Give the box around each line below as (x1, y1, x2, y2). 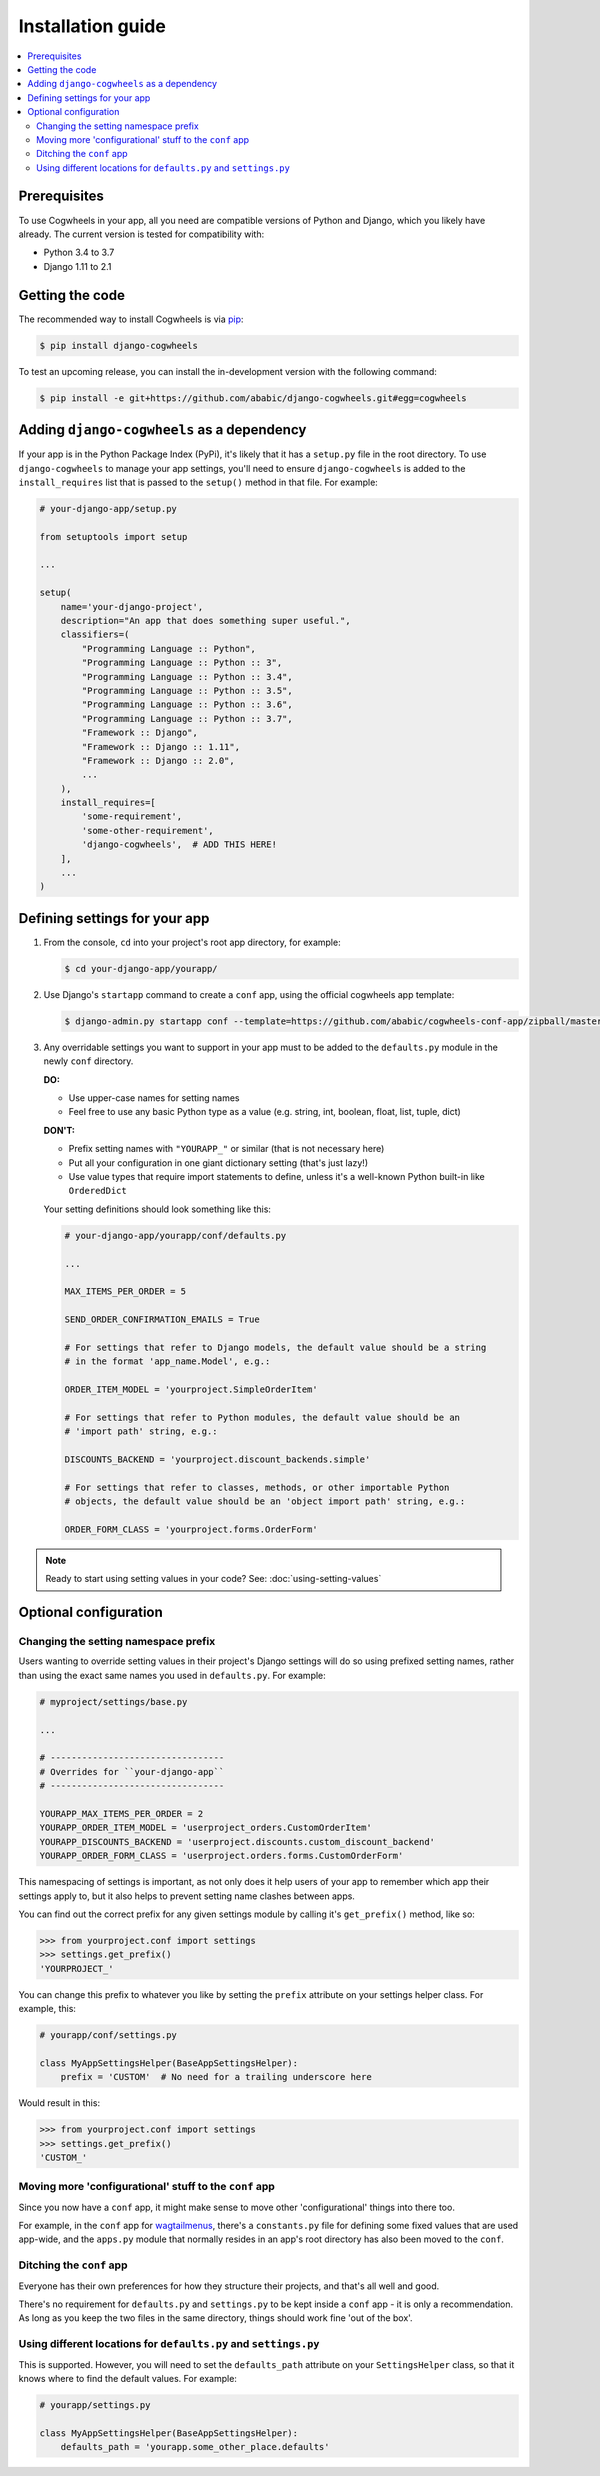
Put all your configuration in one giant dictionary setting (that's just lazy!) (68, 1156, 369, 1169)
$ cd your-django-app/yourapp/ (64, 963, 219, 974)
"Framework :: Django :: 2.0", (81, 755, 235, 766)
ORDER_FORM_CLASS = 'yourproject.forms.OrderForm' (64, 1523, 319, 1535)
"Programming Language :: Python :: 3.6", (81, 699, 294, 710)
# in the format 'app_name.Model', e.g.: (64, 1356, 271, 1367)
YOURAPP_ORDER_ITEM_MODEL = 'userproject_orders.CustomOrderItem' (39, 1822, 372, 1834)
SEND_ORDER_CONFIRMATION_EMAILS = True (64, 1314, 260, 1325)
